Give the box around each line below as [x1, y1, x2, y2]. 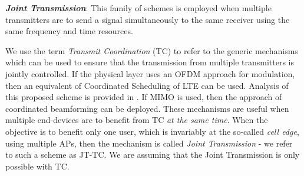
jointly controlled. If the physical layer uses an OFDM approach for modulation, [5, 67, 295, 79]
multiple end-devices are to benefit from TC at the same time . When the [5, 114, 268, 126]
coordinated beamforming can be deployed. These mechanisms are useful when [5, 102, 289, 114]
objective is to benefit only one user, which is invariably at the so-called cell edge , [5, 125, 299, 137]
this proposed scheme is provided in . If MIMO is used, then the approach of [5, 91, 282, 103]
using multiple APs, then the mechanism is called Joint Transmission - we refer [5, 137, 293, 149]
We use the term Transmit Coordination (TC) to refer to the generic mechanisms [5, 44, 298, 57]
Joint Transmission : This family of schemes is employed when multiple [5, 2, 272, 14]
